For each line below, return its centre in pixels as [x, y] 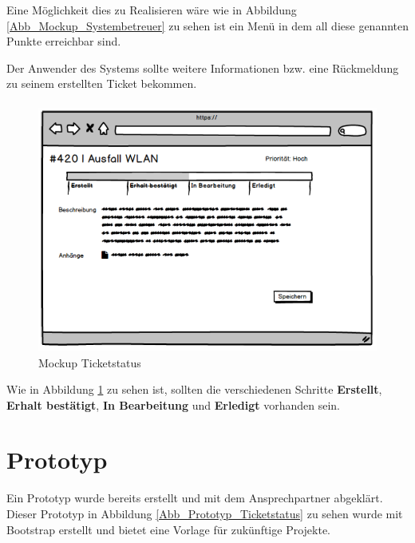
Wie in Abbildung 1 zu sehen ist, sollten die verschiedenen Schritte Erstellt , [194, 389]
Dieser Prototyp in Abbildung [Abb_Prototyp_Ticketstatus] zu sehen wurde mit [205, 514]
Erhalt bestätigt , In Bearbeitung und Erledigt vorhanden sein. [173, 404]
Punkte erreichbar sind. [64, 41]
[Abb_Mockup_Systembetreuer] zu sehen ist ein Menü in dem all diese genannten [208, 25]
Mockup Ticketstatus [90, 362]
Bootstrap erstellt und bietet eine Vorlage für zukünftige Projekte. [168, 529]
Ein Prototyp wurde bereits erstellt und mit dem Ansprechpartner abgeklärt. [195, 498]
